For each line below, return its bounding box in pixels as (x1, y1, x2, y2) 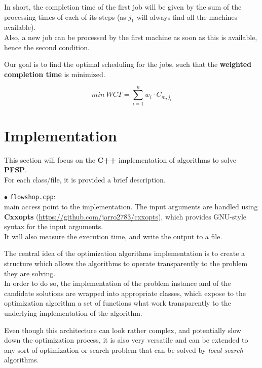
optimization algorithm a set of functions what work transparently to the (4, 298, 231, 308)
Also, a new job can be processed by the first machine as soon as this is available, (4, 31, 257, 42)
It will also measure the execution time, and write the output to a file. (4, 231, 222, 241)
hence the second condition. (4, 42, 90, 52)
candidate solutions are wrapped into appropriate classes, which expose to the (4, 287, 246, 298)
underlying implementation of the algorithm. (4, 307, 142, 318)
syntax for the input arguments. (4, 221, 103, 232)
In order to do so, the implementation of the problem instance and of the (4, 278, 231, 288)
